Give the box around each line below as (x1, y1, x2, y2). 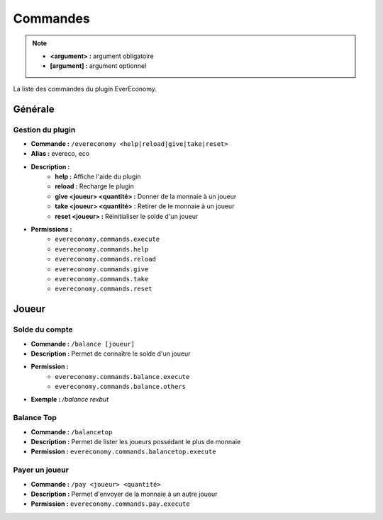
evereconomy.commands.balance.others (55, 383, 187, 391)
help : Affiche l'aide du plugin (55, 172, 141, 181)
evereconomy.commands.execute (55, 235, 160, 244)
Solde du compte (13, 324, 73, 334)
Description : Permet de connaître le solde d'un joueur (30, 349, 191, 358)
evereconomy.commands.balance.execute (55, 373, 190, 380)
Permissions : (30, 225, 72, 233)
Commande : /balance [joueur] (30, 339, 135, 348)
